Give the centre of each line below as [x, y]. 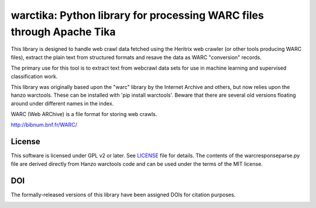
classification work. [34, 76]
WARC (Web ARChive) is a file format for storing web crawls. [84, 114]
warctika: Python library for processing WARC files [138, 15]
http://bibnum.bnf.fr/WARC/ [44, 125]
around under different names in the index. [62, 103]
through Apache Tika [63, 32]
